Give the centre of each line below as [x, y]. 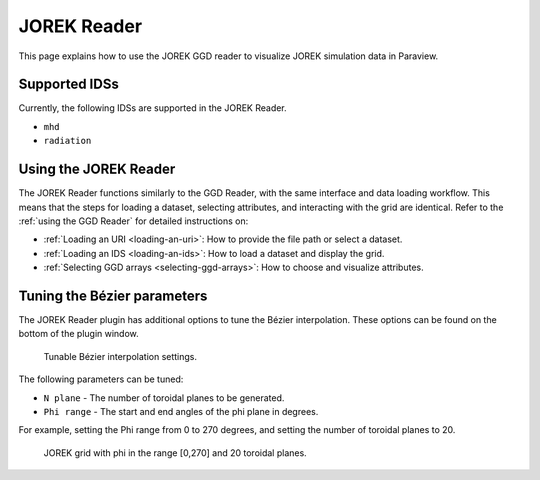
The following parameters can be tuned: [101, 379]
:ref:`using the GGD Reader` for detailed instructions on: [133, 221]
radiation [67, 141]
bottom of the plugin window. [78, 334]
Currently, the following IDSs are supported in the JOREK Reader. [152, 108]
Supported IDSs [68, 84]
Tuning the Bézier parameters [113, 295]
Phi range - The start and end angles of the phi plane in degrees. [181, 411]
